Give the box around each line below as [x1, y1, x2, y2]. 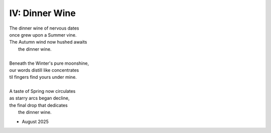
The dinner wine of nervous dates [9, 25, 79, 31]
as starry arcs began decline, [9, 95, 70, 101]
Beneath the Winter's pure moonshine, [9, 60, 89, 66]
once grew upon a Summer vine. [9, 32, 77, 38]
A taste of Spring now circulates [9, 88, 76, 94]
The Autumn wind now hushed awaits [9, 39, 87, 45]
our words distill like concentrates [9, 67, 79, 73]
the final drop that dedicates [9, 102, 68, 108]
